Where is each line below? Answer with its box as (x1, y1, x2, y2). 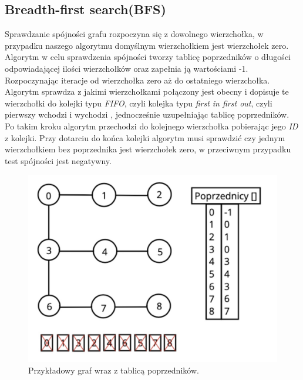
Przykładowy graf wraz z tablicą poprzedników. (28, 364, 199, 376)
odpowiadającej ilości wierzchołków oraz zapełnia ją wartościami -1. (5, 62, 248, 74)
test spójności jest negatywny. (5, 154, 112, 166)
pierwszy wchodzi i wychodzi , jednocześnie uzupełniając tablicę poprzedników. (5, 108, 289, 121)
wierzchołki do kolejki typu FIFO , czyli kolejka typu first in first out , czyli (5, 96, 272, 109)
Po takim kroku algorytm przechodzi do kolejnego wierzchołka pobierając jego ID (5, 119, 298, 132)
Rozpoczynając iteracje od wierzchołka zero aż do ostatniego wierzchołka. (5, 74, 270, 86)
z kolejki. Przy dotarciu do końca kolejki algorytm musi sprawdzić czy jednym (5, 131, 285, 144)
